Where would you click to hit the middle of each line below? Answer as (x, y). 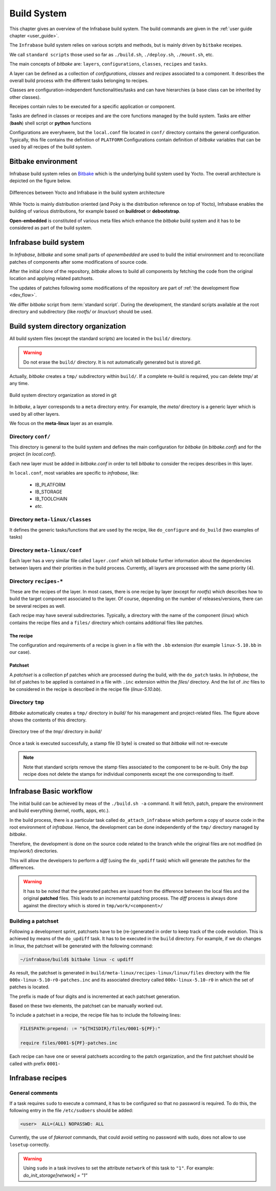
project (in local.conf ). (33, 454)
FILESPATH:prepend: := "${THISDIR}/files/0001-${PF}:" (90, 1029)
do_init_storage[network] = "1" (55, 1175)
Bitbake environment (43, 161)
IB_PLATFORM (50, 484)
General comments (34, 1093)
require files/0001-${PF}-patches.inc (69, 1043)
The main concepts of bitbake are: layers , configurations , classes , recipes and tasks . (109, 64)
